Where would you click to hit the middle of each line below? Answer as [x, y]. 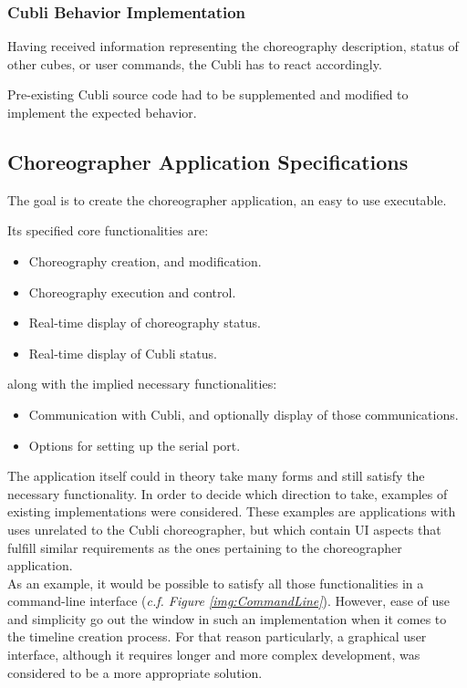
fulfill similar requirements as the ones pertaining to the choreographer [205, 547]
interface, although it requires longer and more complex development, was [214, 655]
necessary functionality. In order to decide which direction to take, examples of [228, 493]
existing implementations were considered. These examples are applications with [232, 511]
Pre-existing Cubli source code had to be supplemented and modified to [208, 94]
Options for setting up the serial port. [135, 445]
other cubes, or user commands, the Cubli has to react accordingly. [195, 63]
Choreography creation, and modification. [145, 261]
